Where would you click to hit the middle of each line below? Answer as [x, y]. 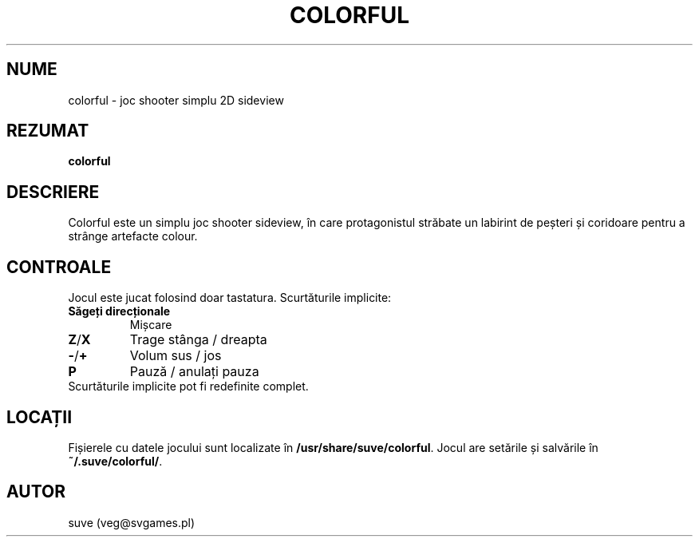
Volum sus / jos [176, 356]
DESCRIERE [53, 192]
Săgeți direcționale [119, 311]
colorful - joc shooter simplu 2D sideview [176, 100]
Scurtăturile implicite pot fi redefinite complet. [188, 386]
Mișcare [151, 325]
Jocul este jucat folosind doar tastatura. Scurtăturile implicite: [230, 298]
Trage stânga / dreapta [198, 340]
